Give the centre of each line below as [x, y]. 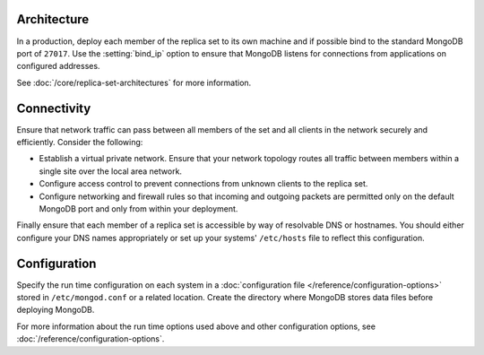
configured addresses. [58, 66]
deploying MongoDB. [56, 310]
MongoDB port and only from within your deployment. [138, 208]
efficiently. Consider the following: [80, 142]
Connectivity [54, 108]
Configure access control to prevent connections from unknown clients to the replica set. [203, 184]
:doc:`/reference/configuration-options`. [91, 339]
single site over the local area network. [111, 171]
